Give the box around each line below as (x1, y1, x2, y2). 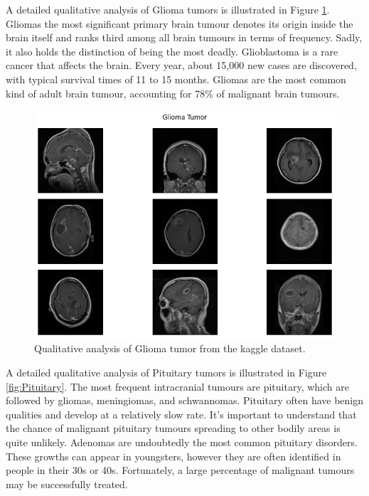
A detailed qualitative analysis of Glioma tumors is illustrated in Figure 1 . (6, 2, 330, 16)
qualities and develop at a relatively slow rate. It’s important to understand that (6, 406, 357, 421)
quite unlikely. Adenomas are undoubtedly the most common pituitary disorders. (6, 435, 358, 450)
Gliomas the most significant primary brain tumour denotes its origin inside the (6, 16, 353, 31)
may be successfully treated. (6, 476, 128, 491)
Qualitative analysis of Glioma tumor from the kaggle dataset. (34, 341, 306, 356)
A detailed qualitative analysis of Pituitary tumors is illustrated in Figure (6, 365, 327, 380)
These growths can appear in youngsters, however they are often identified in (6, 448, 341, 463)
